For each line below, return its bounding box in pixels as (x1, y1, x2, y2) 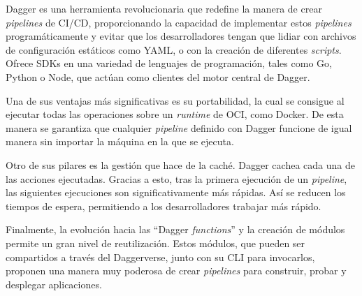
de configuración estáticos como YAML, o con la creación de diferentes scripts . (6, 42, 342, 57)
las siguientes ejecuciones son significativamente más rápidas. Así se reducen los (6, 185, 346, 200)
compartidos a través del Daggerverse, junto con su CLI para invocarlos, (6, 249, 315, 264)
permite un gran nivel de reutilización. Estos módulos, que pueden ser (6, 235, 305, 250)
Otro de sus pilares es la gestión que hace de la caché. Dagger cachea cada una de (6, 157, 355, 172)
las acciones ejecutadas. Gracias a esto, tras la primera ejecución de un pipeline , (6, 171, 347, 186)
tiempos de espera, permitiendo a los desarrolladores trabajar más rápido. (6, 198, 321, 213)
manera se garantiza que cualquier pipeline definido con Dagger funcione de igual (6, 120, 352, 135)
